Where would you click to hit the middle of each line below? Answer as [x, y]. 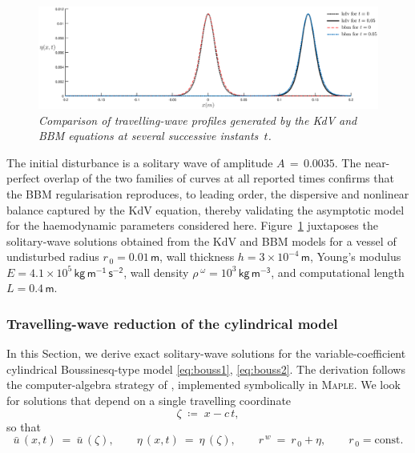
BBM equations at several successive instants [149, 136]
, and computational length [338, 272]
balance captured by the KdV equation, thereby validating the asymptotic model [205, 209]
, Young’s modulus [355, 257]
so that [24, 426]
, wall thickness [197, 257]
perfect [24, 178]
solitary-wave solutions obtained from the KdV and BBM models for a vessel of [201, 241]
